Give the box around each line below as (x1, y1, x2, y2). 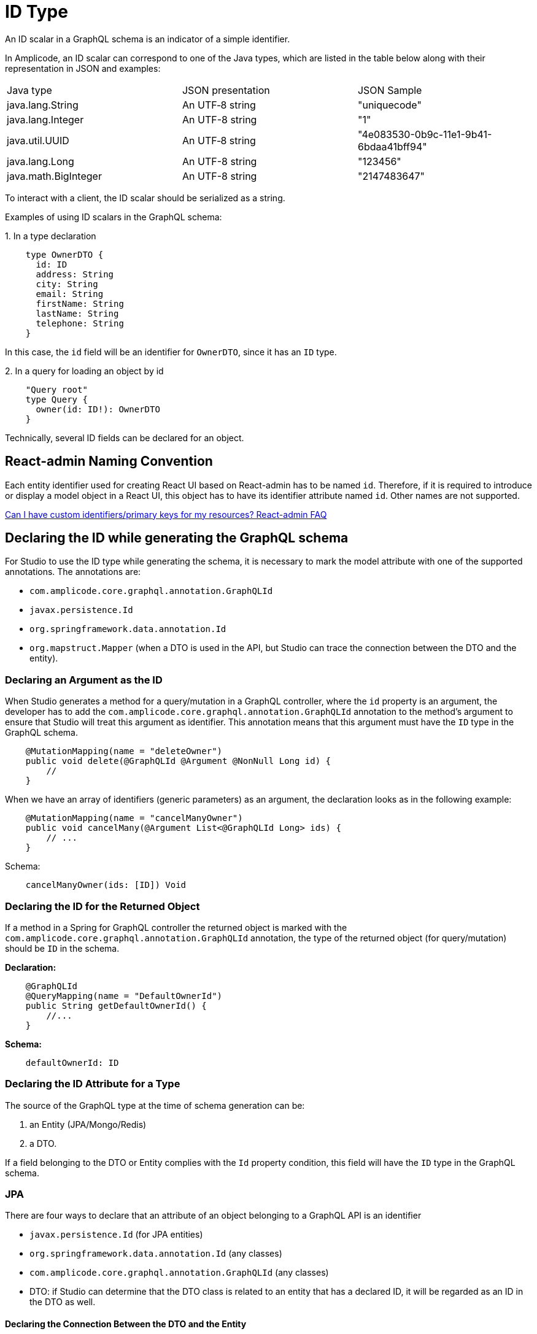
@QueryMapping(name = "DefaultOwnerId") (25, 990, 223, 1001)
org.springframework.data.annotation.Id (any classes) (29, 1248, 282, 1259)
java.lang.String (7, 98, 79, 111)
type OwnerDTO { (25, 249, 104, 260)
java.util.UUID (7, 134, 69, 147)
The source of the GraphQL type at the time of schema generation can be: (5, 1100, 305, 1111)
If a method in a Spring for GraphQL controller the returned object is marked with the (5, 922, 347, 933)
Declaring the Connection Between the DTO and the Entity (5, 1319, 247, 1330)
